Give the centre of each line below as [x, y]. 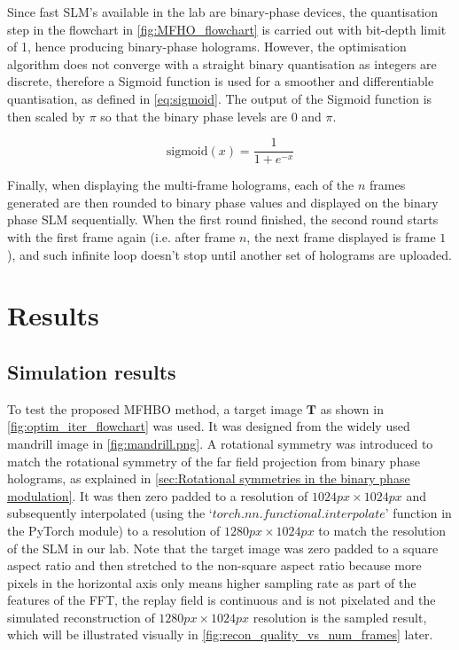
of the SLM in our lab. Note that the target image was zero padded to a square [223, 548]
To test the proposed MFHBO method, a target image [155, 408]
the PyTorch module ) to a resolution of [114, 530]
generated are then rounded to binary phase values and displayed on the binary [223, 202]
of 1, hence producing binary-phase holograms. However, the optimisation [207, 47]
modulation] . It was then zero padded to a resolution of [158, 495]
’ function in [418, 513]
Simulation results [92, 371]
